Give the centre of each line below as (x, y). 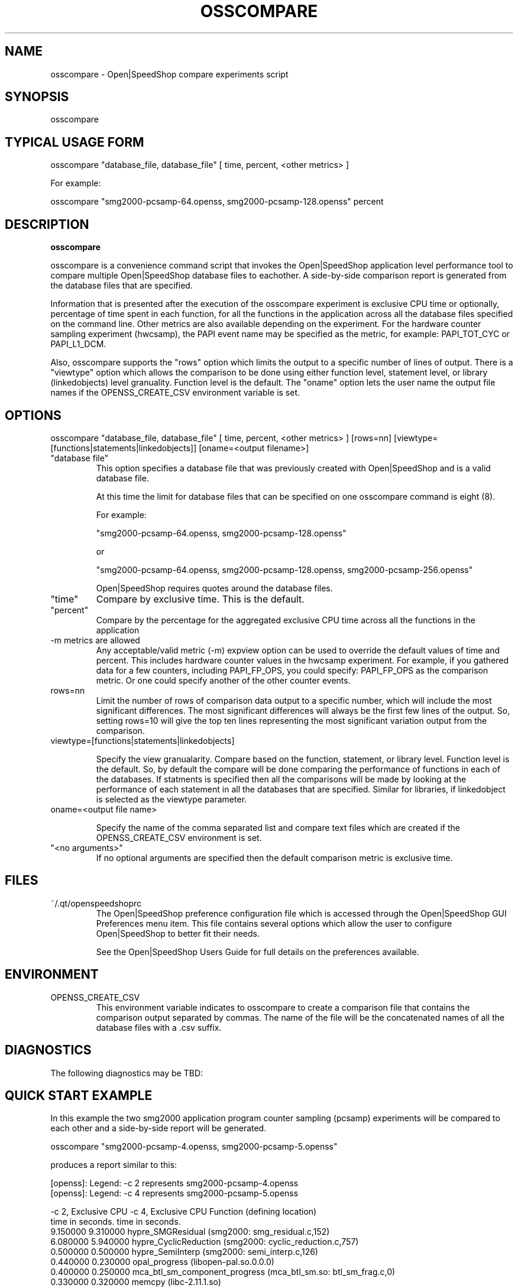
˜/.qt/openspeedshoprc (96, 903)
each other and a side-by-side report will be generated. (158, 1128)
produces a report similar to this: (114, 1165)
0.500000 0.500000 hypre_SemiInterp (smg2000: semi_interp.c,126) (184, 1252)
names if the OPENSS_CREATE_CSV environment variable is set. (175, 393)
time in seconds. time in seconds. (116, 1222)
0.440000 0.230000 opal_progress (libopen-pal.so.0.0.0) (162, 1262)
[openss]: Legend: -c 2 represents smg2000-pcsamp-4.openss (174, 1183)
